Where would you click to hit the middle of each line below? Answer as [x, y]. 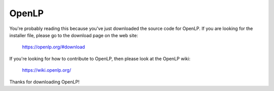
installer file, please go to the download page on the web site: [74, 35]
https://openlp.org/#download [54, 47]
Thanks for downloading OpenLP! [44, 82]
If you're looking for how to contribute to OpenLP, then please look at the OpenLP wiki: [100, 58]
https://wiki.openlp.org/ [46, 70]
